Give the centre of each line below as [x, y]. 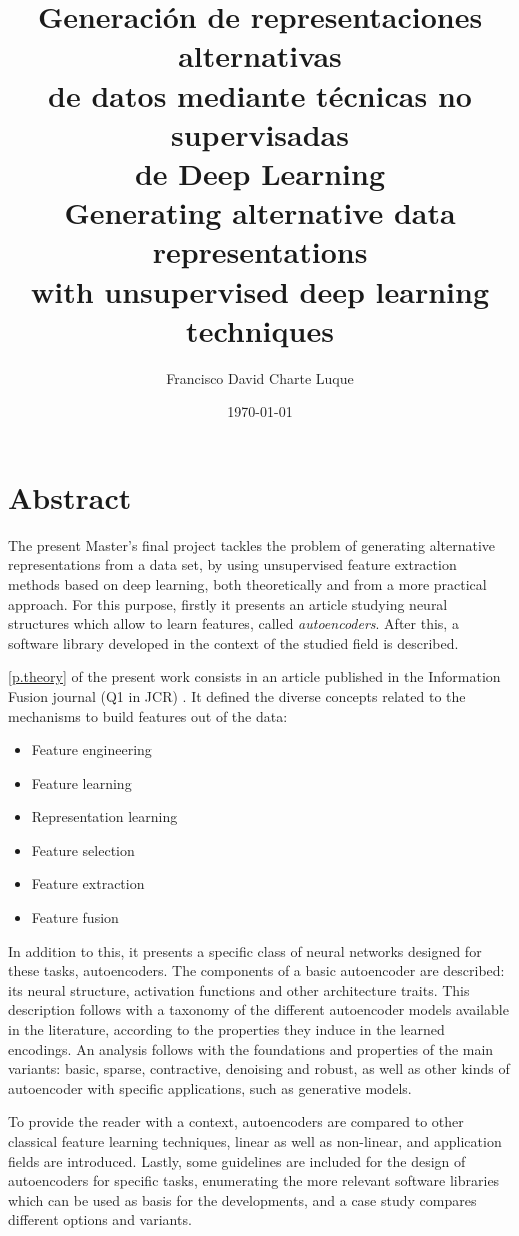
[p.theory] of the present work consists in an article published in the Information [254, 676]
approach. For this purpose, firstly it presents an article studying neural [228, 603]
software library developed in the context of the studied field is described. [233, 642]
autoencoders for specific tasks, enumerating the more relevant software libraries [254, 1180]
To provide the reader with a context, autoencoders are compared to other [236, 1121]
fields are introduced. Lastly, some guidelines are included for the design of [237, 1160]
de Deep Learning [260, 172]
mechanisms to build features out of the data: [148, 715]
